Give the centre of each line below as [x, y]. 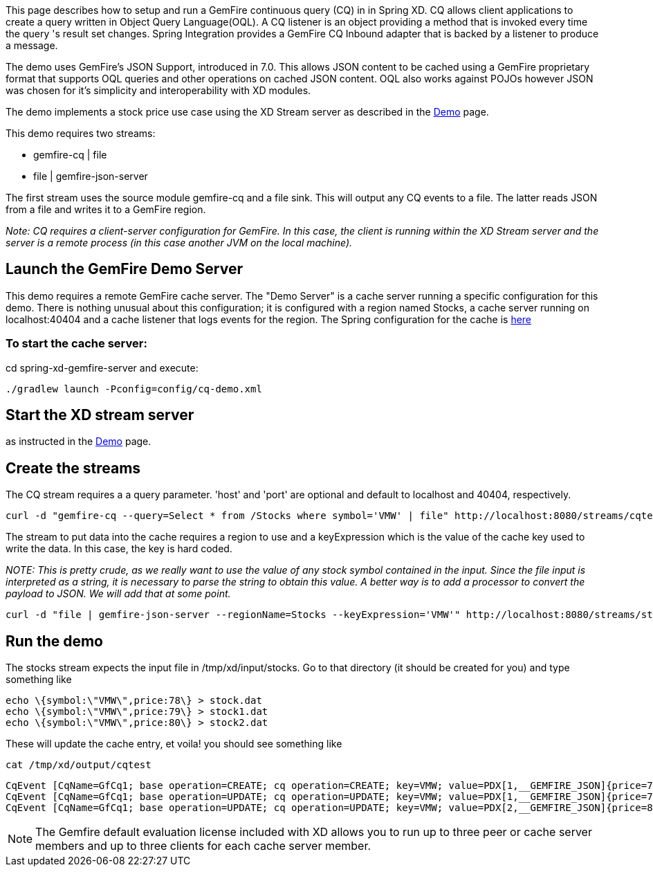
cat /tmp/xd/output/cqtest [79, 765]
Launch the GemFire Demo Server [124, 269]
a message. [32, 45]
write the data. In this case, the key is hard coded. [119, 549]
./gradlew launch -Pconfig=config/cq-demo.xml [134, 389]
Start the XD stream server [100, 415]
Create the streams [73, 468]
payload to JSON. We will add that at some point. [118, 594]
